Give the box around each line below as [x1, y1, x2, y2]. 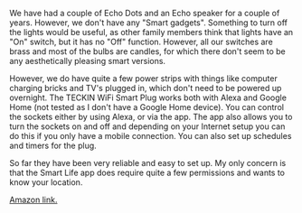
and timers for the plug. [9, 140, 97, 151]
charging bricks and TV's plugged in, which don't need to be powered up [9, 83, 282, 93]
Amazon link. [9, 194, 58, 205]
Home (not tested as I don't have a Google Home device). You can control [9, 102, 285, 112]
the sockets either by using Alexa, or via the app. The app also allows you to [9, 112, 293, 122]
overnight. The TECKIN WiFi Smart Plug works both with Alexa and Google [9, 92, 288, 103]
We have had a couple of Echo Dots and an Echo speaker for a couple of [9, 8, 280, 18]
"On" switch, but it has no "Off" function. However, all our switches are [9, 36, 273, 47]
